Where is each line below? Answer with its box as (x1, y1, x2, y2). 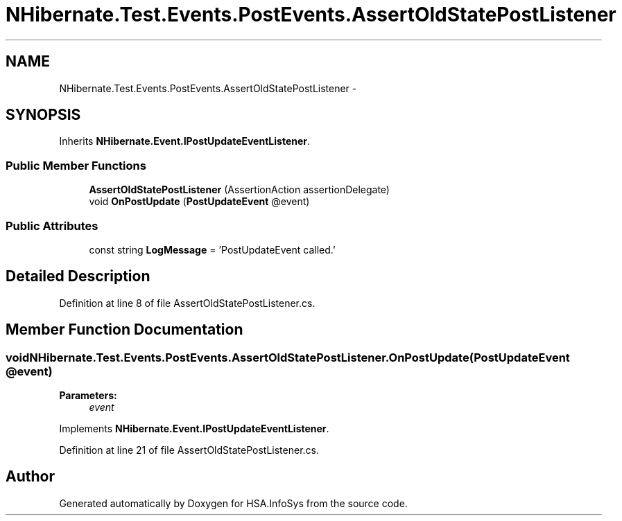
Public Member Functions (6, 158, 146, 173)
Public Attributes (6, 218, 98, 233)
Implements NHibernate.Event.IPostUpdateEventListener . (59, 423, 329, 434)
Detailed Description (6, 267, 150, 285)
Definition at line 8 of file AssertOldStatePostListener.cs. (59, 297, 316, 309)
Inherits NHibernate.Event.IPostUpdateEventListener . (59, 135, 311, 148)
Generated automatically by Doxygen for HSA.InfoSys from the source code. (59, 497, 408, 509)
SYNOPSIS (6, 106, 81, 124)
